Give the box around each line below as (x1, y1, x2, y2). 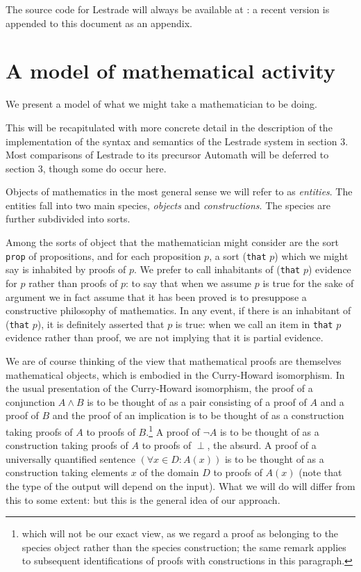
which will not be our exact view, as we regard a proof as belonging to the (22, 526, 339, 541)
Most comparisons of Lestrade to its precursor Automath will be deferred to (6, 147, 329, 162)
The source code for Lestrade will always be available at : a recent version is (6, 2, 330, 16)
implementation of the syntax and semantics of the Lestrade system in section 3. (6, 133, 349, 148)
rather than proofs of (28, 275, 118, 290)
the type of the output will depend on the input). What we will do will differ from (6, 479, 355, 493)
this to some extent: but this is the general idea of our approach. (6, 492, 280, 507)
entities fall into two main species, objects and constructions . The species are (6, 197, 331, 212)
